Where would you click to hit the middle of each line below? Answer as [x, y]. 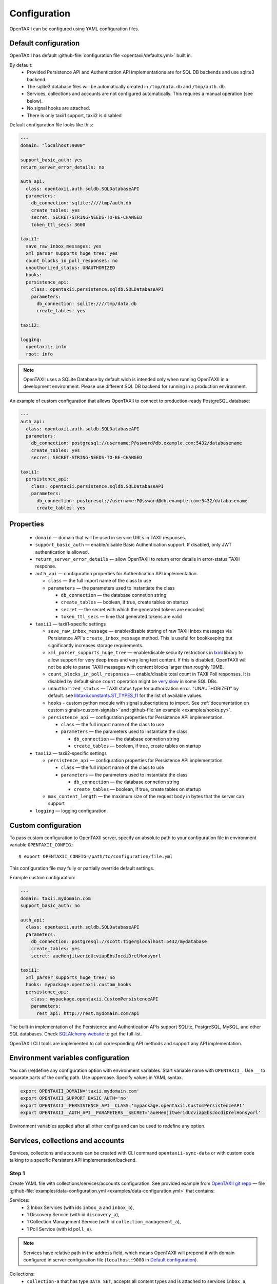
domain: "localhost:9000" [53, 146]
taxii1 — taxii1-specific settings [71, 624]
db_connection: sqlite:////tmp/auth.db [81, 203]
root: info [39, 354]
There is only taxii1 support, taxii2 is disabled [74, 115]
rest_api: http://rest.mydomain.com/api [88, 1013]
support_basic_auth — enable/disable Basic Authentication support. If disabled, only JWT [133, 545]
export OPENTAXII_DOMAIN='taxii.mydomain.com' [80, 1091]
